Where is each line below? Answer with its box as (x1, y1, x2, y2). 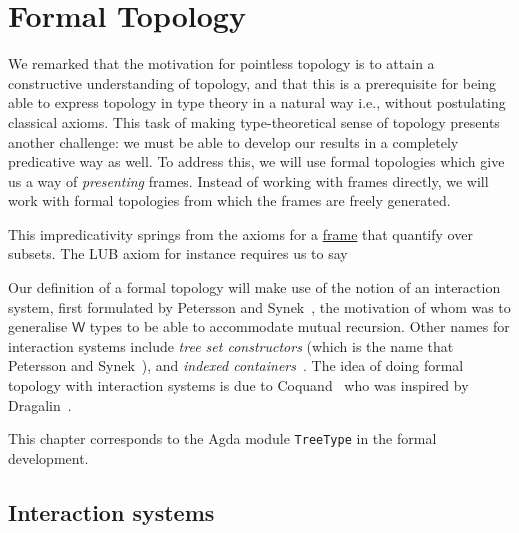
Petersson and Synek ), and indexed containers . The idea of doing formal (8, 355, 464, 376)
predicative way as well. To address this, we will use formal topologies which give (8, 151, 505, 172)
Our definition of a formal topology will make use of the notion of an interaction (8, 277, 501, 298)
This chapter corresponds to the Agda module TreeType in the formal (8, 428, 437, 449)
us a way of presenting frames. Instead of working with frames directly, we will (8, 170, 489, 191)
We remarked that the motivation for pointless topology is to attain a (8, 53, 435, 74)
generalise (8, 316, 68, 337)
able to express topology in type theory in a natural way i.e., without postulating (8, 92, 506, 113)
